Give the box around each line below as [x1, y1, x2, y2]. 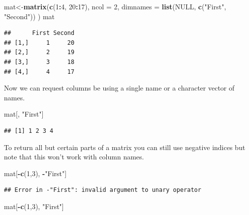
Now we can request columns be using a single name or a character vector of [4, 83, 235, 93]
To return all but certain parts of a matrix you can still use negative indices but [4, 142, 246, 152]
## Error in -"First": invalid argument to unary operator [4, 186, 201, 194]
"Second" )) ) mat [4, 11, 55, 21]
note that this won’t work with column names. [4, 152, 144, 162]
